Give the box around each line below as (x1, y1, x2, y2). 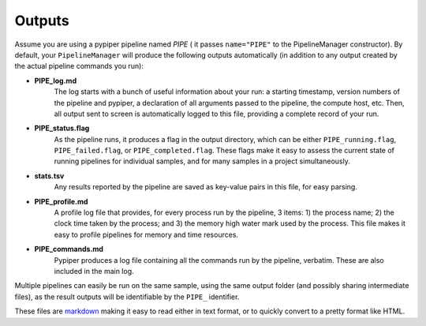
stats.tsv (34, 170, 65, 181)
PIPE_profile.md (34, 197, 88, 206)
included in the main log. (54, 266, 134, 275)
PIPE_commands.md (34, 245, 104, 254)
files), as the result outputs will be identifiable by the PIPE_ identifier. (14, 292, 240, 302)
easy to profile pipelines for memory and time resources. (54, 230, 239, 239)
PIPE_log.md (34, 76, 77, 85)
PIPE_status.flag (34, 123, 90, 133)
